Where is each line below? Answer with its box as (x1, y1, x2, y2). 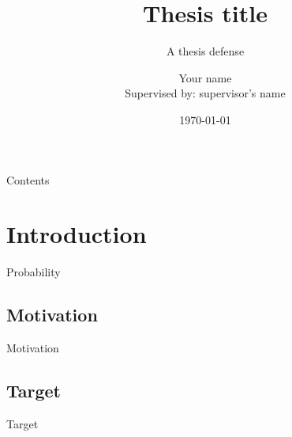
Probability (6, 264, 61, 280)
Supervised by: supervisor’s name (125, 85, 286, 101)
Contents (6, 171, 50, 188)
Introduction (6, 218, 147, 250)
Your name (178, 69, 232, 85)
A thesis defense (166, 43, 245, 59)
